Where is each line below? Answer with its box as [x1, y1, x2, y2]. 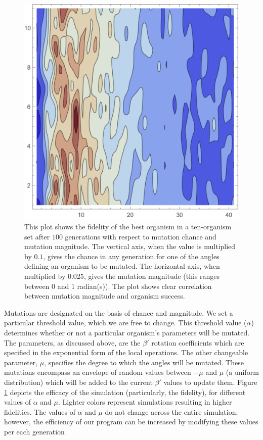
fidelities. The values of [4, 406, 75, 417]
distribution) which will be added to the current [4, 376, 153, 387]
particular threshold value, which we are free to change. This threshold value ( [4, 317, 247, 328]
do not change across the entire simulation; [105, 406, 238, 417]
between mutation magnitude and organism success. [24, 290, 185, 301]
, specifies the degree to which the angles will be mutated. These [44, 357, 244, 367]
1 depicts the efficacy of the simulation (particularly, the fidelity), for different [4, 386, 246, 397]
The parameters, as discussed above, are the [4, 337, 141, 348]
